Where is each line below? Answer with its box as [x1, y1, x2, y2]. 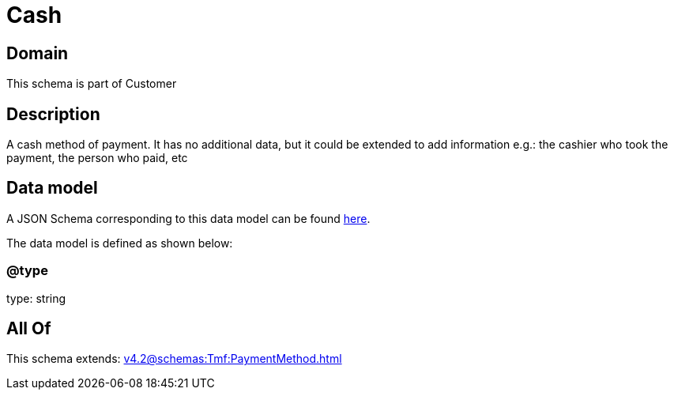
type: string [6, 291, 66, 305]
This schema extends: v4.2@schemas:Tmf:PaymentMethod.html [6, 352, 342, 366]
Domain [6, 43, 69, 63]
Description [6, 104, 100, 124]
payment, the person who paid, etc [6, 151, 188, 165]
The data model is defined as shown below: [6, 236, 233, 250]
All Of [6, 319, 51, 339]
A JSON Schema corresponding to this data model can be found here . [6, 211, 371, 225]
